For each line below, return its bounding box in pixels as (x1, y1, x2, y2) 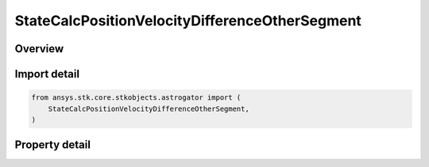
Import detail (14, 67, 79, 81)
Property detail (14, 139, 91, 152)
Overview (14, 42, 64, 55)
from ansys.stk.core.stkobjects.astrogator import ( (31, 93, 242, 102)
